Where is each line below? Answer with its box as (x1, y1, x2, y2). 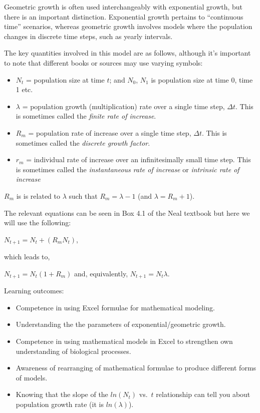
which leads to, (4, 251, 50, 262)
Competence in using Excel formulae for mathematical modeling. (16, 302, 215, 312)
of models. (16, 372, 48, 382)
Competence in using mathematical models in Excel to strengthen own (16, 335, 233, 346)
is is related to (16, 190, 60, 201)
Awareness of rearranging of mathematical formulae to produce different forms (16, 362, 256, 373)
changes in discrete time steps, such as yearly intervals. (4, 31, 173, 41)
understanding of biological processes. (16, 345, 131, 356)
